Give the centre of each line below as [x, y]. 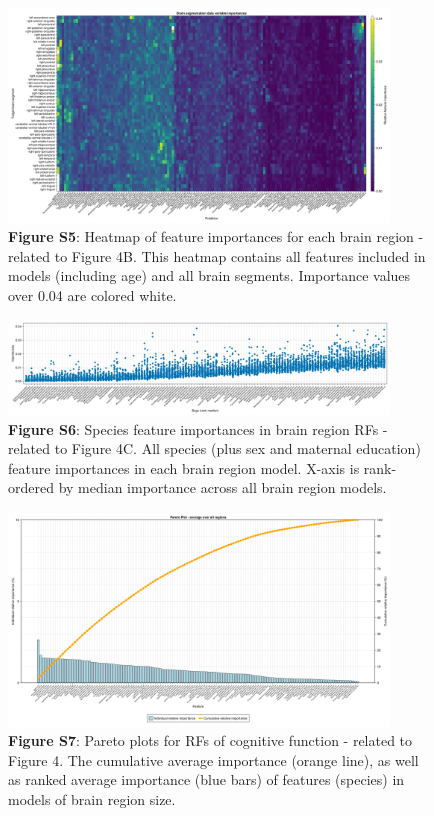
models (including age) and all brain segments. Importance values [209, 275]
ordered [31, 487]
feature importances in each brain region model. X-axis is [184, 467]
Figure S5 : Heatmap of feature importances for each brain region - [216, 236]
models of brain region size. [92, 798]
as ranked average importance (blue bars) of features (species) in [206, 779]
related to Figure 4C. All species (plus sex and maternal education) [214, 448]
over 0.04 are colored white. [92, 295]
